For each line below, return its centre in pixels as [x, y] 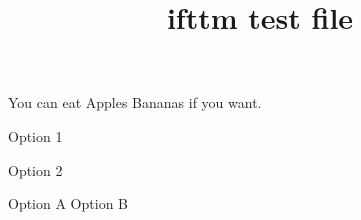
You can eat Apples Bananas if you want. [135, 102]
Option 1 [35, 135]
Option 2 [35, 169]
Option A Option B [68, 203]
